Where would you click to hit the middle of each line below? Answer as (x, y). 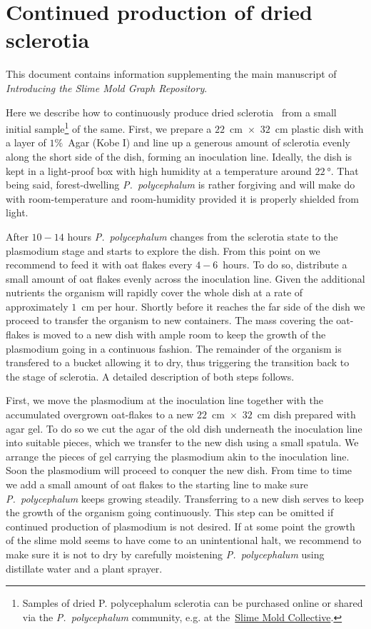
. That (345, 170)
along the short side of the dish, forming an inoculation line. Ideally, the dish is (179, 156)
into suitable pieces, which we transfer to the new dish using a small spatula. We (182, 442)
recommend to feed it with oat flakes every (99, 265)
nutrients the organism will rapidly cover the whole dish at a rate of (154, 292)
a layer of (26, 142)
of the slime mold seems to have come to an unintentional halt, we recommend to (184, 540)
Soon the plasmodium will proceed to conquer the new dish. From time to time (179, 470)
